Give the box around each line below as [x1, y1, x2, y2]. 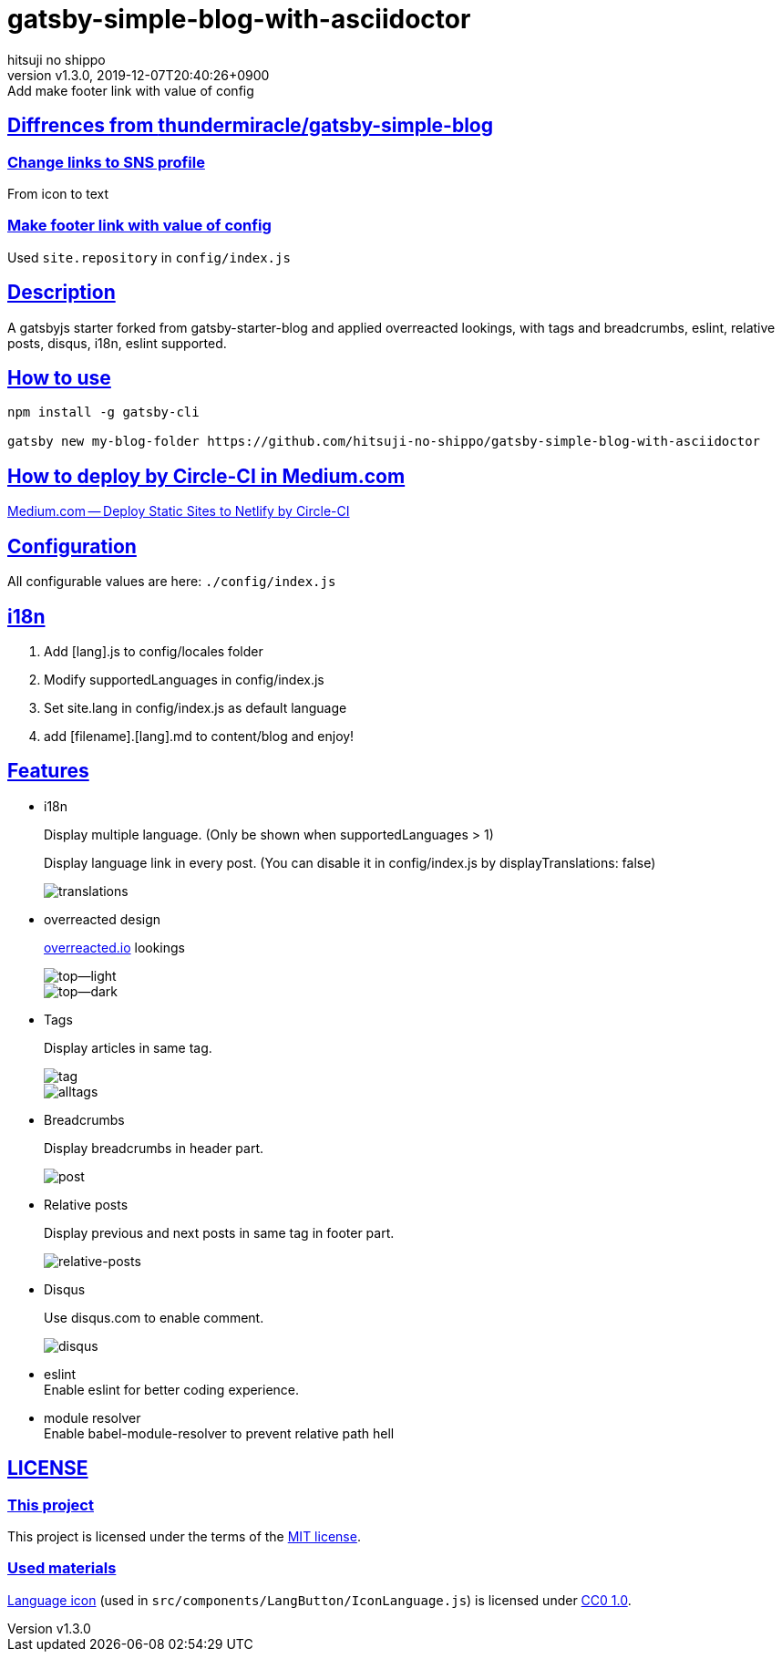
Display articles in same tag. [44, 1039, 212, 1056]
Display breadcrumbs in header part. [44, 1139, 264, 1156]
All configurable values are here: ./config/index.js [7, 573, 336, 590]
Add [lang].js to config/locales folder [44, 643, 263, 659]
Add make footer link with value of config [7, 82, 254, 98]
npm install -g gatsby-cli [7, 405, 200, 420]
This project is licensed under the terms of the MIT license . [7, 1529, 361, 1544]
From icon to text [7, 185, 109, 201]
